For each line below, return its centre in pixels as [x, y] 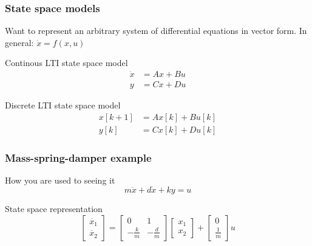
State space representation [54, 208]
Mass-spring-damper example [78, 157]
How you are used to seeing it [60, 180]
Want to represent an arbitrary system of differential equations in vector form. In [156, 31]
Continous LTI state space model [66, 63]
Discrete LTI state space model [63, 105]
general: [19, 42]
